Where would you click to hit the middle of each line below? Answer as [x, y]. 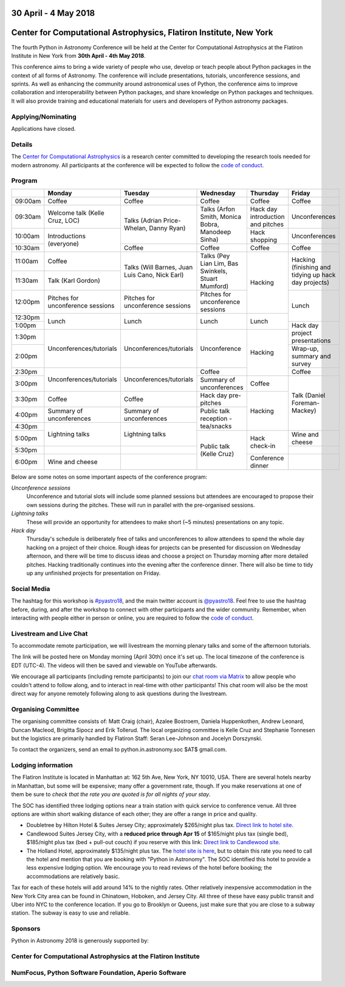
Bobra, [210, 224]
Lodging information [42, 765]
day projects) [311, 282]
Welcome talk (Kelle [76, 213]
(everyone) [63, 244]
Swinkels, [214, 271]
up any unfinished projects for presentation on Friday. [94, 573]
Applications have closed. [43, 129]
